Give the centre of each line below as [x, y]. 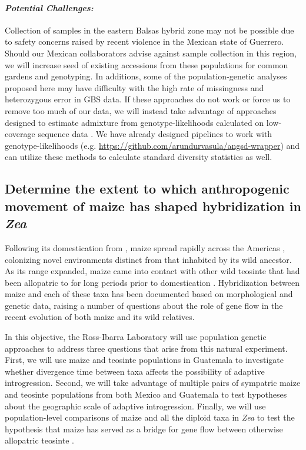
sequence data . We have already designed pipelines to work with [155, 134]
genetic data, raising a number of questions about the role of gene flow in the [144, 305]
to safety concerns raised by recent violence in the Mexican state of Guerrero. [144, 41]
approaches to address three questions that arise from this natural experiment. [146, 348]
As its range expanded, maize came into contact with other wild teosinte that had [152, 271]
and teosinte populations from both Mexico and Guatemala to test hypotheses [146, 394]
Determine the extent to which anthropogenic [147, 189]
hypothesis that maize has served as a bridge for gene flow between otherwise [144, 429]
